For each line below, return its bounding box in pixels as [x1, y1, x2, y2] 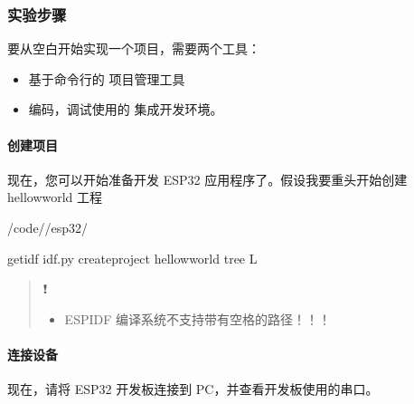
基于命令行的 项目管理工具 [28, 69, 185, 88]
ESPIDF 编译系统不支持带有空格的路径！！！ [64, 309, 331, 328]
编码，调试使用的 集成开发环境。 [28, 100, 223, 119]
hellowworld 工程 [7, 188, 103, 207]
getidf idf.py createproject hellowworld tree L [7, 248, 258, 267]
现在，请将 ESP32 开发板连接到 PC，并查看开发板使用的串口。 [7, 380, 379, 399]
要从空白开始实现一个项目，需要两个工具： [7, 39, 260, 58]
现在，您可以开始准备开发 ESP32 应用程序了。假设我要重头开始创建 [7, 169, 408, 188]
